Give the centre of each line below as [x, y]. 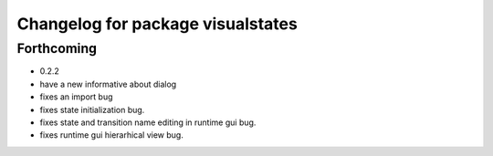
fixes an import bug [76, 97]
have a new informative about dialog [108, 84]
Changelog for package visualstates [157, 24]
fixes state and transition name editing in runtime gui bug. [148, 122]
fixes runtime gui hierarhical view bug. [112, 135]
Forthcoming [57, 48]
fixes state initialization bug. [92, 109]
